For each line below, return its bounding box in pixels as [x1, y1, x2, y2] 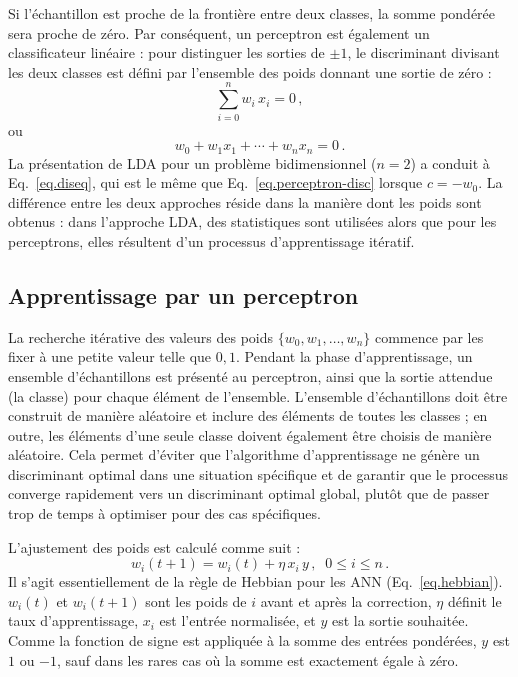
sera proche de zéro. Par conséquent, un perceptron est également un [8, 22, 430, 43]
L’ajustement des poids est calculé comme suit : [8, 536, 301, 557]
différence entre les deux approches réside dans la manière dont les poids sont [8, 191, 482, 212]
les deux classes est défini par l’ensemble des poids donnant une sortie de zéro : [8, 61, 492, 82]
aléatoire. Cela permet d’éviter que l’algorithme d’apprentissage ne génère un [8, 444, 480, 465]
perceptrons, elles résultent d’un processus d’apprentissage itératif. [8, 230, 415, 251]
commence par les [374, 326, 484, 347]
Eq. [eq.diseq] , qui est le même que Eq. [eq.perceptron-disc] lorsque [8, 172, 423, 193]
